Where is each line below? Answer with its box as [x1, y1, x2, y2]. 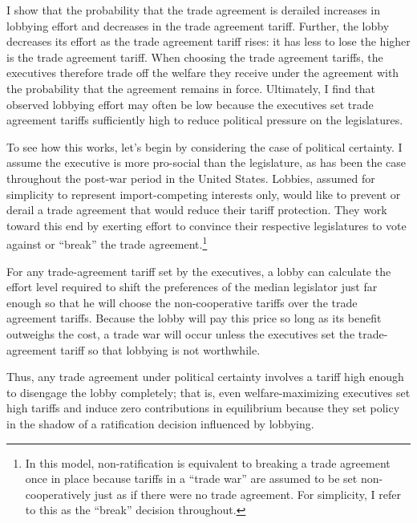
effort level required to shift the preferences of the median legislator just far [6, 278, 378, 295]
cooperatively [25, 485, 91, 502]
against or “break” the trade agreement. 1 [6, 233, 208, 252]
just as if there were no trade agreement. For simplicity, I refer [94, 485, 401, 502]
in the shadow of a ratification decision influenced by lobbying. [6, 415, 314, 432]
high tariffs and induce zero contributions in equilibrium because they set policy [6, 399, 400, 416]
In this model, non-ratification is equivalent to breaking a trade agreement [25, 454, 391, 471]
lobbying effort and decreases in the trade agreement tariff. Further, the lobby [6, 17, 390, 34]
